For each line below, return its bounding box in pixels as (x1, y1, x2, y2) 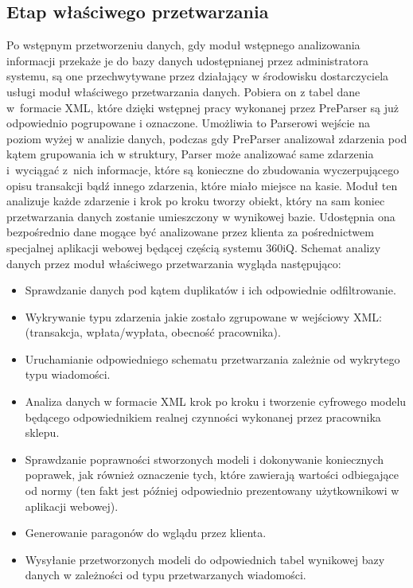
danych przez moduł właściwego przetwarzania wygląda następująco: (6, 255, 341, 271)
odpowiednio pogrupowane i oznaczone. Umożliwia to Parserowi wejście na (6, 115, 371, 131)
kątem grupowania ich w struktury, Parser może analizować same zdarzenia (6, 146, 374, 162)
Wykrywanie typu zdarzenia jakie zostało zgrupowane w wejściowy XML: (25, 308, 382, 325)
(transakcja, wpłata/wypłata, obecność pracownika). (25, 324, 281, 341)
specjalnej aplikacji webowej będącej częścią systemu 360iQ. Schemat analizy (6, 239, 381, 255)
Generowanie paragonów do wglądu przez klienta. (25, 524, 267, 541)
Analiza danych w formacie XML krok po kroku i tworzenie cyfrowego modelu (25, 393, 407, 410)
